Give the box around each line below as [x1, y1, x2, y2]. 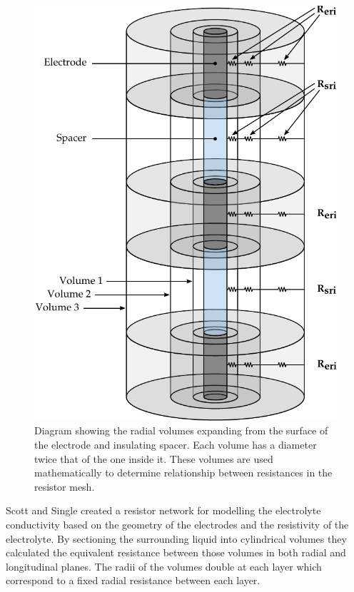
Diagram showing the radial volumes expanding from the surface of [34, 423, 328, 438]
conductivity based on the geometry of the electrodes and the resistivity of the [6, 516, 349, 531]
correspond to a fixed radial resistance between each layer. [6, 573, 261, 588]
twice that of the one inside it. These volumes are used [34, 451, 273, 466]
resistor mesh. [34, 479, 95, 494]
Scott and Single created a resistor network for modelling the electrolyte [6, 503, 321, 518]
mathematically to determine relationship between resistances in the [34, 465, 333, 480]
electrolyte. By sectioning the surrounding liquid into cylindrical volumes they [6, 531, 347, 546]
